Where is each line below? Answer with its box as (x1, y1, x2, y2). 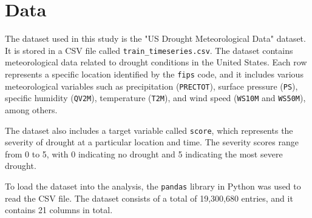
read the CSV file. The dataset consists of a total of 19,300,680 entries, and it (5, 191, 293, 204)
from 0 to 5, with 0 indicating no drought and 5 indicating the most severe (5, 147, 283, 160)
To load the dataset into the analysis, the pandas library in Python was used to (5, 179, 301, 192)
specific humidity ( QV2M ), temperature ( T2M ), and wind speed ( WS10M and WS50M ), (5, 91, 306, 104)
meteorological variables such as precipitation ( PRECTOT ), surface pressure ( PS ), (5, 79, 298, 92)
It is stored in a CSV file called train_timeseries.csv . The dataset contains (5, 44, 293, 56)
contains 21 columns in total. (5, 203, 113, 216)
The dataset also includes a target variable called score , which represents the (5, 124, 293, 136)
